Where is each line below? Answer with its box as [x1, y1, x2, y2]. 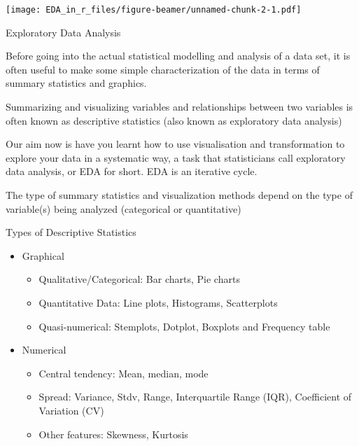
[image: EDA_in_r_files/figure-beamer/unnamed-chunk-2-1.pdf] [6, 5, 302, 15]
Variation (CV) [38, 403, 104, 417]
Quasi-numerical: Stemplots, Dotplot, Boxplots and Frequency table [38, 319, 330, 333]
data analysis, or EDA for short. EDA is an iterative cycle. [6, 164, 258, 179]
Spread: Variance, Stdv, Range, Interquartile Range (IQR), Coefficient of [38, 389, 352, 404]
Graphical [22, 248, 64, 263]
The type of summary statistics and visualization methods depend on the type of [6, 188, 353, 202]
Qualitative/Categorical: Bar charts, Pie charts [38, 272, 240, 286]
